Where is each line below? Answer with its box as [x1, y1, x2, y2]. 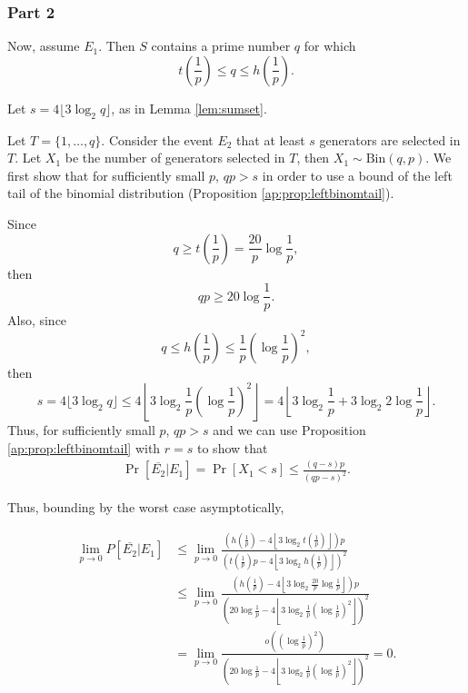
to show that [197, 438, 268, 457]
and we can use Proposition [213, 420, 366, 439]
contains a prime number [151, 36, 291, 55]
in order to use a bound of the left [262, 165, 453, 184]
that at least [236, 130, 305, 149]
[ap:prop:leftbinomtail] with [7, 438, 161, 457]
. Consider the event [101, 130, 214, 149]
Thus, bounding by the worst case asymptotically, [7, 498, 284, 517]
